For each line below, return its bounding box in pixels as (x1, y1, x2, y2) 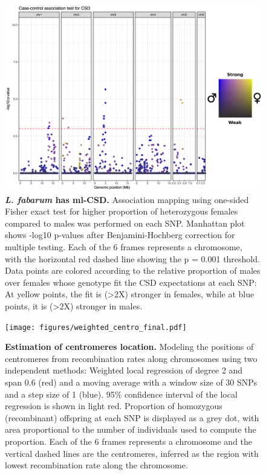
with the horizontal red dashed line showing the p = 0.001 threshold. (5, 252, 260, 265)
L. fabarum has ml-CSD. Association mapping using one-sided (5, 193, 249, 205)
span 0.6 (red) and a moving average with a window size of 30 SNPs (5, 376, 258, 389)
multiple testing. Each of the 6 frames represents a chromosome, (5, 241, 242, 253)
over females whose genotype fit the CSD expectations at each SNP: (5, 276, 257, 288)
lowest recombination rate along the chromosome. (5, 459, 188, 471)
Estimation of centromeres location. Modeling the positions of (5, 340, 254, 353)
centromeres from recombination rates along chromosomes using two (5, 352, 258, 364)
